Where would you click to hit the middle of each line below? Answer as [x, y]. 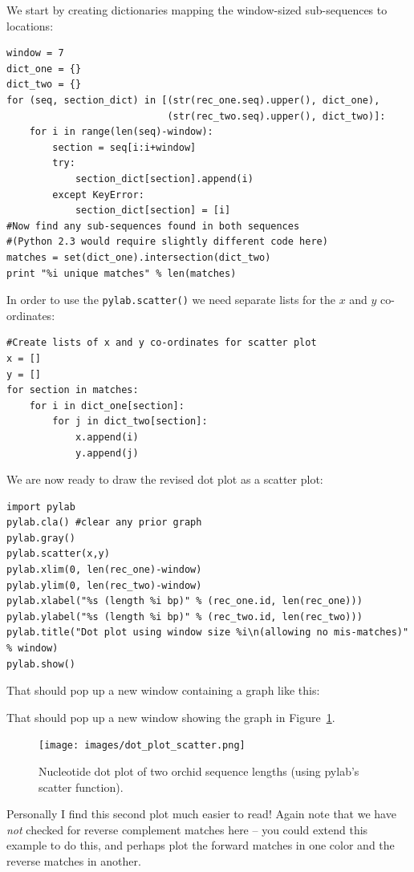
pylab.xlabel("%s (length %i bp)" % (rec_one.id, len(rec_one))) [185, 601]
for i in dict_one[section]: [107, 406]
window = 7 [35, 53]
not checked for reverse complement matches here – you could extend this [187, 829]
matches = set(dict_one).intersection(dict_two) [139, 257]
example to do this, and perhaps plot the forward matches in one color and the [201, 845]
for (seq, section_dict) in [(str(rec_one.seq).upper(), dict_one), [193, 100]
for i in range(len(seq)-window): [121, 132]
